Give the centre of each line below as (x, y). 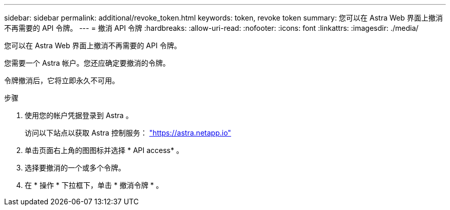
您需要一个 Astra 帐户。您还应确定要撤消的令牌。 (87, 63)
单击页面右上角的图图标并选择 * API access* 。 (104, 150)
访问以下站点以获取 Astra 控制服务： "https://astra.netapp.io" (128, 133)
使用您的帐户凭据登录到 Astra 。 (79, 115)
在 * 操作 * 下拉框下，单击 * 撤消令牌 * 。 (94, 185)
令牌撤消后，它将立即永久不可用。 (62, 80)
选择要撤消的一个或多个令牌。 (75, 168)
